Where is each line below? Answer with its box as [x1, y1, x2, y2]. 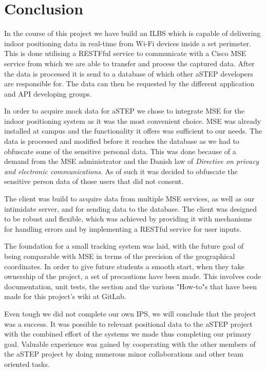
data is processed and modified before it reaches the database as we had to [4, 136, 239, 146]
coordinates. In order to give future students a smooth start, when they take [4, 261, 245, 271]
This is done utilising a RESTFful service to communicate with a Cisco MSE [4, 48, 246, 59]
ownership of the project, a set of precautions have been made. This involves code [4, 271, 261, 282]
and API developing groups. [4, 88, 92, 99]
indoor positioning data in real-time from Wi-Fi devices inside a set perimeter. [4, 38, 251, 48]
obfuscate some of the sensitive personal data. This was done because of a [4, 145, 236, 156]
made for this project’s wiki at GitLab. [4, 291, 126, 302]
